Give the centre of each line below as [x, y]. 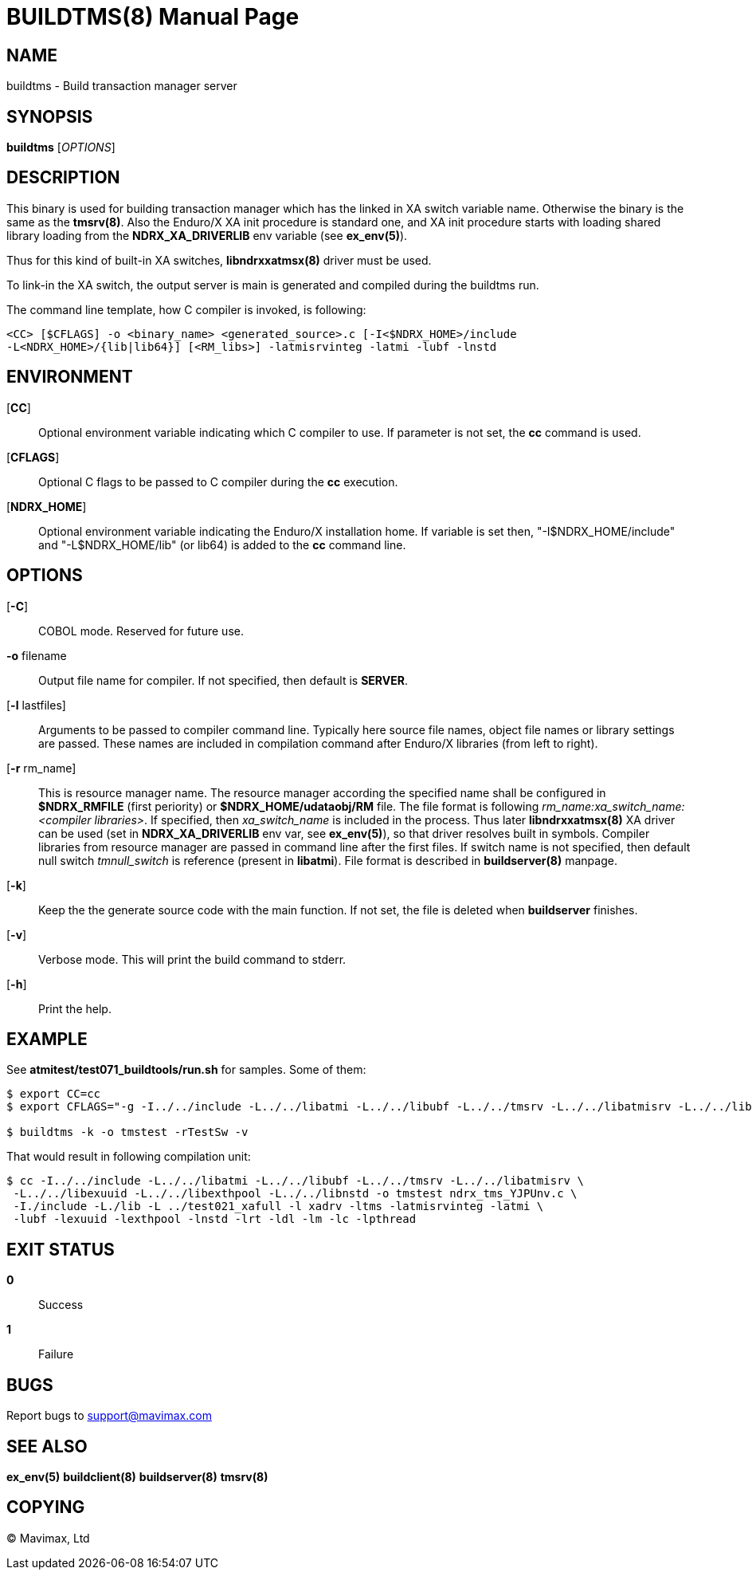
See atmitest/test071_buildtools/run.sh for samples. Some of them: [186, 1070]
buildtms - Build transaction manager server [122, 86]
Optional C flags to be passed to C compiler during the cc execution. [218, 481]
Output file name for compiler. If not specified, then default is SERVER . [223, 680]
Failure [56, 1354]
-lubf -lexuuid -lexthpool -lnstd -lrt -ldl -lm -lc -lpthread [215, 1219]
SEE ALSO [47, 1446]
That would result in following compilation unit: [129, 1157]
